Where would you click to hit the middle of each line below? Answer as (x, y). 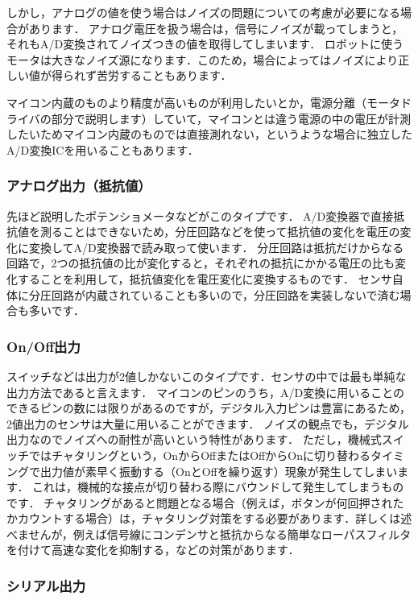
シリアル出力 (46, 585)
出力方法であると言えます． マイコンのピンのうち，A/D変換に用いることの (206, 392)
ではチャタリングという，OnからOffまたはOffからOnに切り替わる (199, 455)
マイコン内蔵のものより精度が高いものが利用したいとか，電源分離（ (186, 102)
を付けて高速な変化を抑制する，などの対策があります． (153, 550)
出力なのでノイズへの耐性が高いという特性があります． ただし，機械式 (194, 439)
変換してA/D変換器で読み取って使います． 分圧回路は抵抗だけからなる (216, 247)
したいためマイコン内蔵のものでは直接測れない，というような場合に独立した (209, 134)
